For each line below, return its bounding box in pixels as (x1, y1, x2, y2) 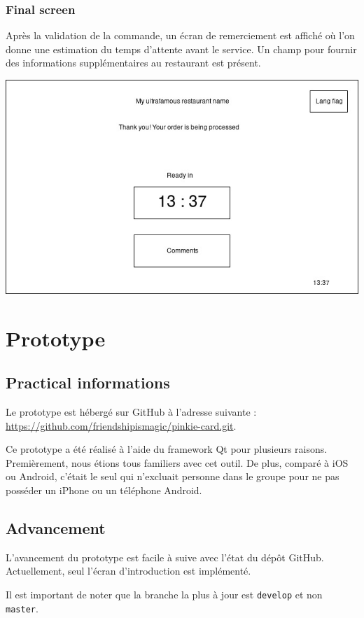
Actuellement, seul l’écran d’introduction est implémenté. (6, 563, 251, 578)
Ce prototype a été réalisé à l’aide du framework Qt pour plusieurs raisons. (6, 442, 328, 456)
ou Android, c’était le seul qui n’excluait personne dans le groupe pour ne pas (6, 469, 339, 484)
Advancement (6, 517, 106, 538)
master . (6, 601, 38, 615)
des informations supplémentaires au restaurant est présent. (6, 55, 261, 70)
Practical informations (6, 372, 170, 393)
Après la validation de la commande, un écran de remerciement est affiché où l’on (6, 28, 355, 43)
